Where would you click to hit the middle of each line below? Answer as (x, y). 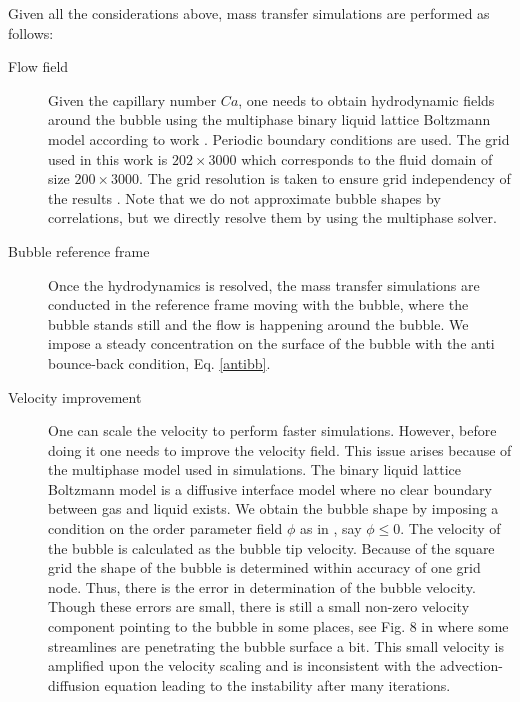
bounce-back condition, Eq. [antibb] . (159, 362)
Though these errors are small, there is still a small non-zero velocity (259, 606)
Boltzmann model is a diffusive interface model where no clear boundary (270, 488)
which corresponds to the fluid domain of (367, 158)
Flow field (38, 66)
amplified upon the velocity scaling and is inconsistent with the (242, 665)
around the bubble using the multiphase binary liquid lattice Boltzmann (269, 119)
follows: (31, 32)
